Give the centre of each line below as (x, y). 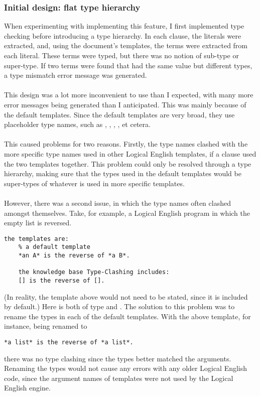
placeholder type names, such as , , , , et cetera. (77, 124)
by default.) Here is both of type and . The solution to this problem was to (119, 306)
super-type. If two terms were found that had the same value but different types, (128, 65)
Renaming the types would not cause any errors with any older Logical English (126, 368)
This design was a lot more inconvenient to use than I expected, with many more (129, 95)
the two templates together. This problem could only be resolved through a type (128, 163)
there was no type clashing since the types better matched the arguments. (118, 358)
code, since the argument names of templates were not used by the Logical (119, 378)
